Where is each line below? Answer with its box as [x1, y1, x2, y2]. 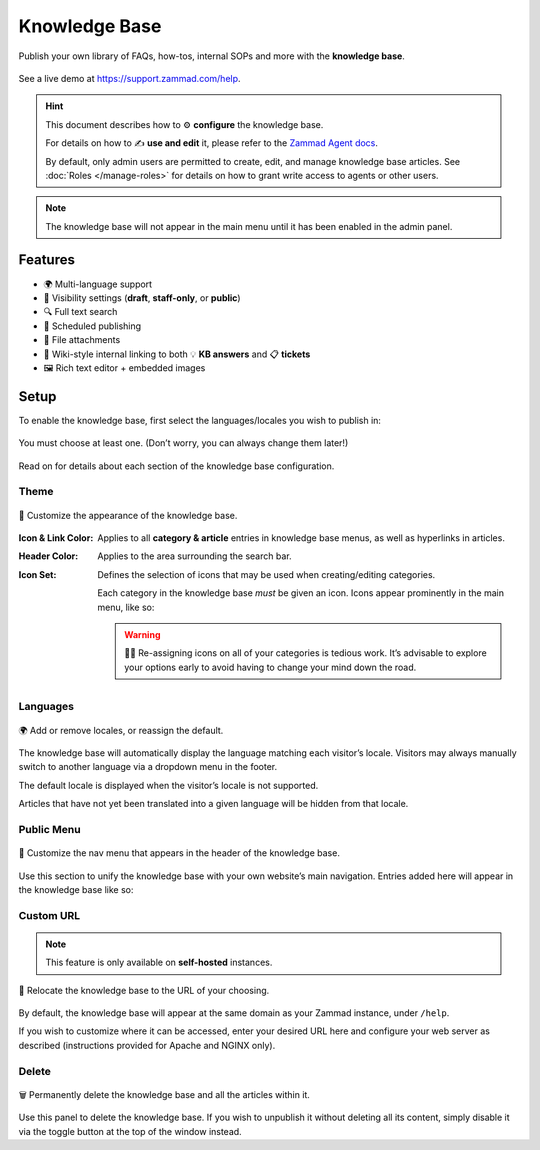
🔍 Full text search [43, 306, 118, 318]
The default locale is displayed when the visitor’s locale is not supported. [18, 779, 319, 791]
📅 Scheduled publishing [43, 320, 142, 332]
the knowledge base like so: [18, 883, 134, 895]
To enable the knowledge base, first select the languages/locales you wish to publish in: [18, 414, 382, 426]
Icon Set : [18, 568, 57, 580]
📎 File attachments [43, 334, 121, 346]
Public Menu [18, 822, 81, 836]
